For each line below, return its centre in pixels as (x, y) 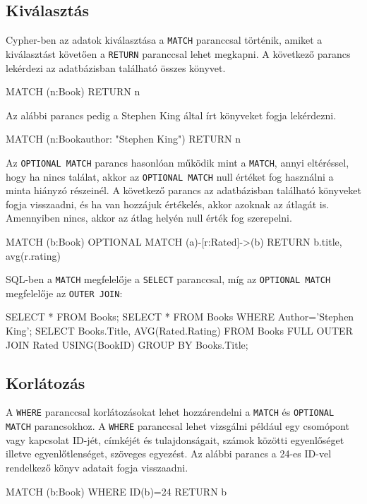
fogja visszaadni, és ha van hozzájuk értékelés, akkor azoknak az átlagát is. (168, 204)
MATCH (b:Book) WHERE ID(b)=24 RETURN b (116, 491)
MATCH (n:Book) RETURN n (73, 91)
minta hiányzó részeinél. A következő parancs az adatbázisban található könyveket (183, 190)
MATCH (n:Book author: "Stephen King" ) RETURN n (123, 139)
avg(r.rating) (33, 255)
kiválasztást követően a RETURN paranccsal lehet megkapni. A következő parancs (178, 53)
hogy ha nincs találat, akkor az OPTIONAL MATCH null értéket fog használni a (170, 176)
